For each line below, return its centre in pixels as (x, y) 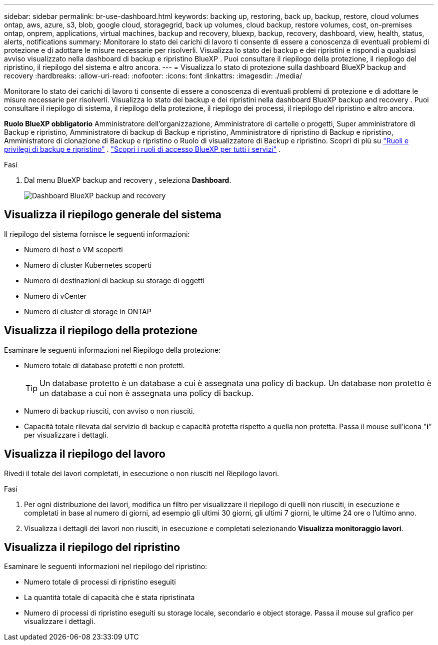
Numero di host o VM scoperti (73, 249)
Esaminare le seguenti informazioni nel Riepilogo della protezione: (112, 350)
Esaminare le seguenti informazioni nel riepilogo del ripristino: (106, 567)
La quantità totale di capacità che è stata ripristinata (109, 598)
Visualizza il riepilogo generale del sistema (113, 215)
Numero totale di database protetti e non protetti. (104, 365)
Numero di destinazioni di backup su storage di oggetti (114, 280)
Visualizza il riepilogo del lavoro (85, 454)
